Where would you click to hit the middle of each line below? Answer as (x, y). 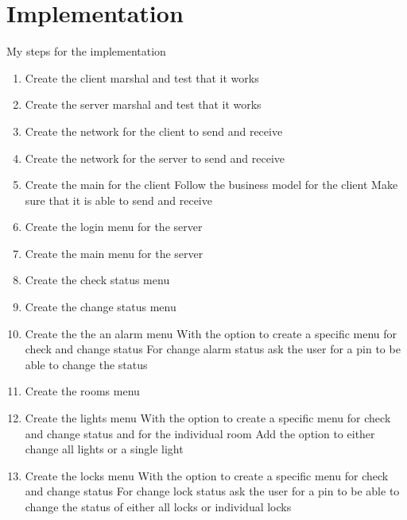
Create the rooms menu (82, 391)
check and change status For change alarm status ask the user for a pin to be (213, 349)
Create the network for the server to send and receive (155, 158)
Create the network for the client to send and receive (154, 131)
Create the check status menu (97, 280)
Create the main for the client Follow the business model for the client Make (211, 185)
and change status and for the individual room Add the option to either (200, 433)
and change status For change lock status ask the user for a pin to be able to (212, 491)
